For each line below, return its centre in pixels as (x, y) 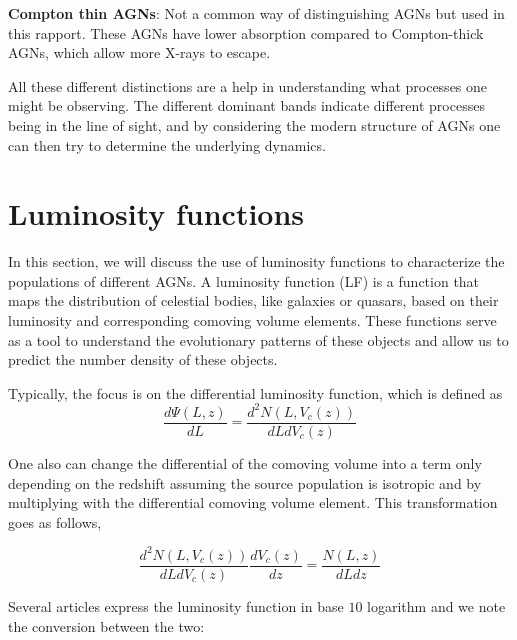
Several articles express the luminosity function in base (176, 605)
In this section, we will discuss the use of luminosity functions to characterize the (256, 261)
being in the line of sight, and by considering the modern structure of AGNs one (254, 124)
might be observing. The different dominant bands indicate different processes (246, 105)
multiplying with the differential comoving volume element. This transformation (253, 502)
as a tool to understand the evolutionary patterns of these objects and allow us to (258, 339)
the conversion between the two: (106, 625)
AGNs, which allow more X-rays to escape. (139, 52)
